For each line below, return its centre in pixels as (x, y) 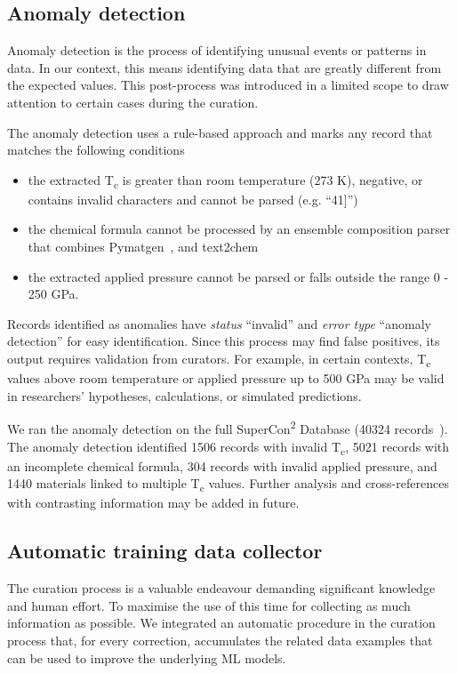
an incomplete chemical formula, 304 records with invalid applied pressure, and (222, 465)
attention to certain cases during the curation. (133, 102)
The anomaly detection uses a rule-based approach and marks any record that (220, 132)
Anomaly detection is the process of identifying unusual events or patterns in (217, 50)
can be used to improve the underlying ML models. (147, 657)
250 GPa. (53, 294)
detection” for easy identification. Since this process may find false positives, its (224, 341)
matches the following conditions (96, 150)
